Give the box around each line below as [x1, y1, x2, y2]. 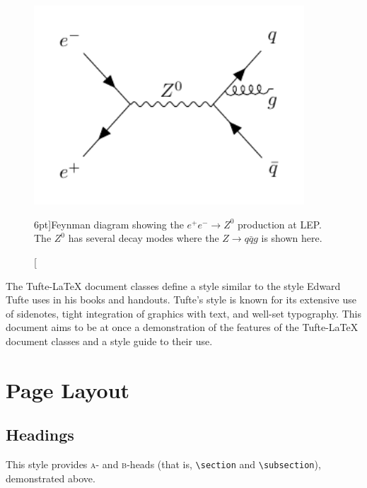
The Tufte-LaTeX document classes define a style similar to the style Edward [6, 278, 341, 293]
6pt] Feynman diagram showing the [34, 216, 184, 231]
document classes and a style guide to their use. [6, 334, 213, 349]
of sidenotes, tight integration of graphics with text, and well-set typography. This [6, 306, 361, 320]
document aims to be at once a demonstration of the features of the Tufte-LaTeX [6, 320, 359, 335]
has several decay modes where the [68, 231, 219, 245]
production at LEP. [238, 216, 322, 231]
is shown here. [261, 231, 322, 245]
